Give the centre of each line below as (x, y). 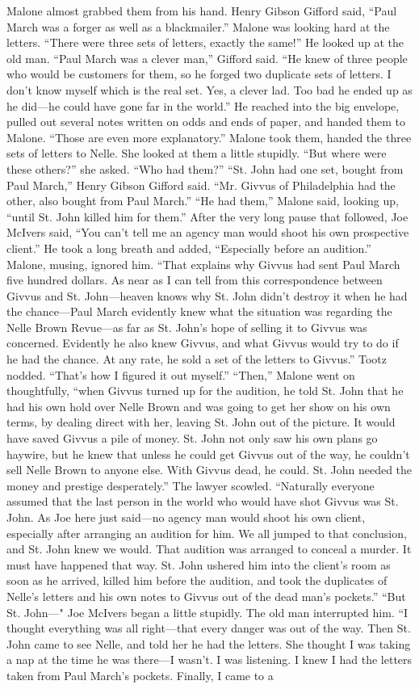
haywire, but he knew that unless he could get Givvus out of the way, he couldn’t (208, 454)
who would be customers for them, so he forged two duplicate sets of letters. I (199, 74)
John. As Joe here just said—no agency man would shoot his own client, (186, 517)
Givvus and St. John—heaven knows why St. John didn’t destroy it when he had (207, 295)
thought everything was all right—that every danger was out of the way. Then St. (209, 628)
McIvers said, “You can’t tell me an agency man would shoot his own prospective (208, 232)
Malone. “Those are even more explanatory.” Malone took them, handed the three (209, 137)
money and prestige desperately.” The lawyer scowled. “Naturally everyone (191, 485)
